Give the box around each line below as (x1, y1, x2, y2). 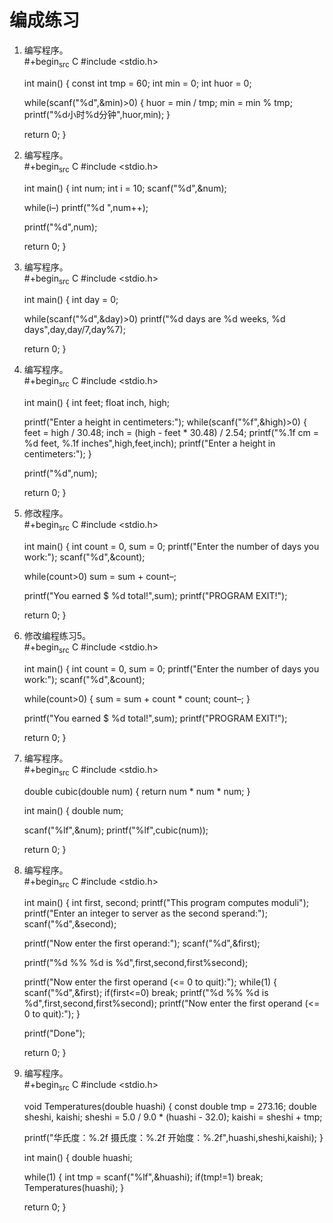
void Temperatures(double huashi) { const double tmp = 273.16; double (23, 1101, 317, 1113)
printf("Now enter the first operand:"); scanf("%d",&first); (23, 937, 261, 950)
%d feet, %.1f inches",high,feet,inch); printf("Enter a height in (23, 437, 276, 450)
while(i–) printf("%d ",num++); (23, 201, 149, 213)
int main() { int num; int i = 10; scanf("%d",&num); (23, 182, 227, 194)
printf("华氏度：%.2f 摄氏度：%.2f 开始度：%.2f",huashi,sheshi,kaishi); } (23, 1132, 324, 1144)
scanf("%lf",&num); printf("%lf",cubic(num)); (23, 824, 209, 836)
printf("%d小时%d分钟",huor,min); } (23, 108, 171, 120)
